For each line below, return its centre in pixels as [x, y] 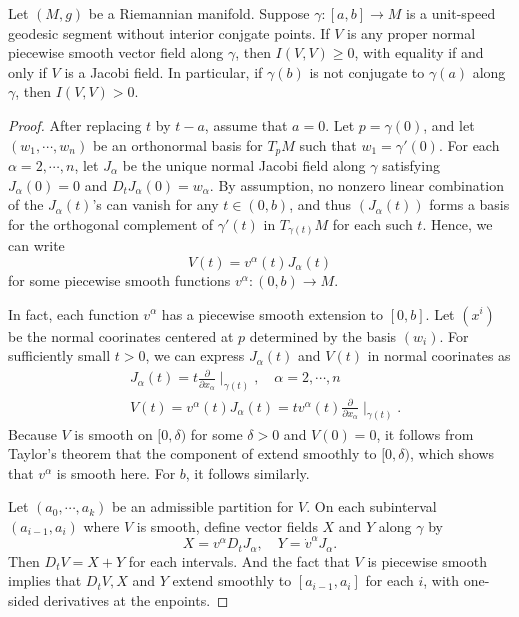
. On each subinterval [371, 506]
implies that [45, 580]
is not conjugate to [367, 71]
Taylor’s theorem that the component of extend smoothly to [192, 453]
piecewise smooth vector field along [116, 52]
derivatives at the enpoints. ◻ [136, 599]
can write [36, 245]
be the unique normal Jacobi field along [244, 165]
